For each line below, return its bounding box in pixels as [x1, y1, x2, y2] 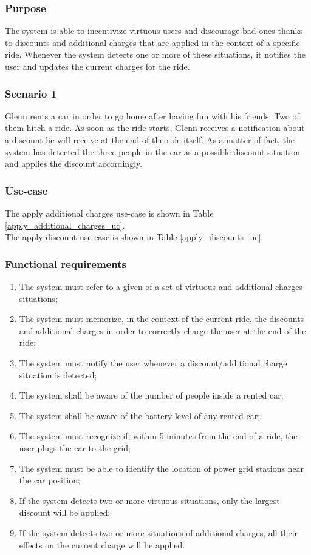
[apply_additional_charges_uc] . [5, 218, 125, 231]
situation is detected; [19, 368, 97, 381]
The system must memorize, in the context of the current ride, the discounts [19, 312, 304, 325]
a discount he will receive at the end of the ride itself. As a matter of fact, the [5, 133, 295, 146]
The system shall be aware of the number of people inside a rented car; [19, 389, 284, 402]
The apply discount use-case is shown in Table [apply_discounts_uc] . [5, 230, 264, 243]
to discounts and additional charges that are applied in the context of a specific [5, 36, 300, 49]
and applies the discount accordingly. [5, 157, 143, 170]
